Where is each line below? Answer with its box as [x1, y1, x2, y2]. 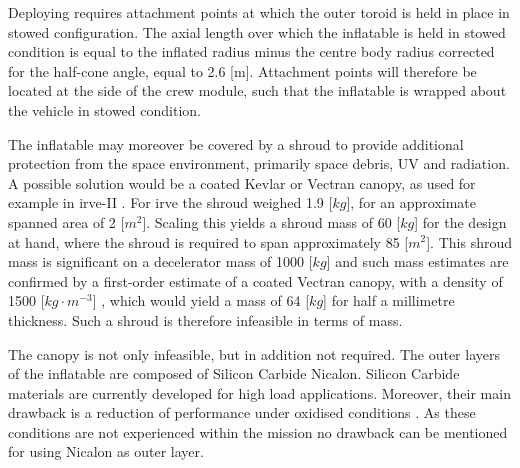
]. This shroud [426, 231, 512, 252]
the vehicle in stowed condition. [8, 99, 201, 120]
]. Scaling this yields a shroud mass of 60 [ [142, 211, 401, 232]
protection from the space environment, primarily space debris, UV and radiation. [8, 153, 510, 174]
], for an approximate [346, 192, 477, 213]
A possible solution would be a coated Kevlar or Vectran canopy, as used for [8, 172, 476, 193]
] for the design [414, 211, 507, 232]
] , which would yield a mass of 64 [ [92, 290, 310, 311]
